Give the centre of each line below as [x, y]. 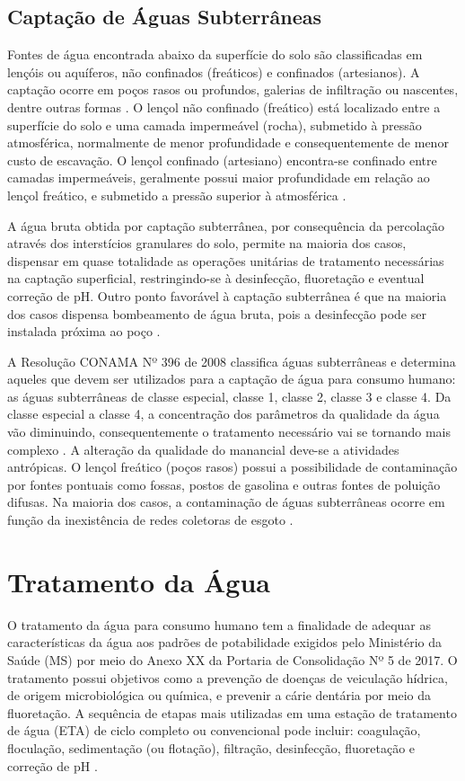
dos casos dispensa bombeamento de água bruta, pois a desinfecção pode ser [217, 313]
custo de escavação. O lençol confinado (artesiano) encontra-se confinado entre [222, 160]
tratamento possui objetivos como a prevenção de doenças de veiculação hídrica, [228, 677]
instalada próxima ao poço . [84, 331]
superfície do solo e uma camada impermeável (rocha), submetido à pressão [215, 124]
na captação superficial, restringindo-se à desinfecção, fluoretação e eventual [216, 278]
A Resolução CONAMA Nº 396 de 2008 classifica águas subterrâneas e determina [232, 361]
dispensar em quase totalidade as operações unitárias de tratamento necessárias [226, 260]
